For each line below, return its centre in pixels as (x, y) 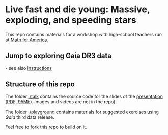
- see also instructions (29, 68)
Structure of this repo (40, 84)
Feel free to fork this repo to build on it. (46, 127)
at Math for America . (27, 40)
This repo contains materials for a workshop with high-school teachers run (83, 34)
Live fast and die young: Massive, (78, 9)
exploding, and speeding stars (71, 20)
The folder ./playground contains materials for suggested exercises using (82, 112)
